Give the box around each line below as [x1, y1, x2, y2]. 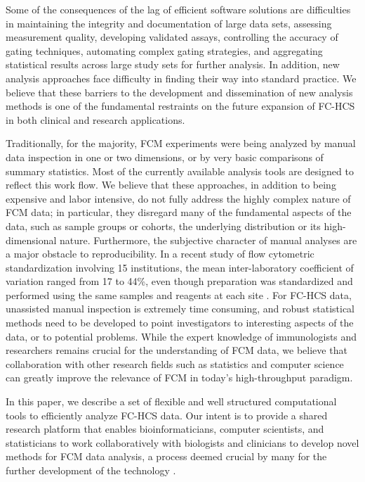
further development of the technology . [6, 463, 176, 477]
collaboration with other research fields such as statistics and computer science [6, 356, 344, 371]
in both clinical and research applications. [6, 112, 185, 127]
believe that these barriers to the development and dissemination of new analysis [6, 84, 353, 99]
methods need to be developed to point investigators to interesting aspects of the [6, 315, 354, 330]
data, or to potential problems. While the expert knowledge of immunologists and [6, 329, 357, 343]
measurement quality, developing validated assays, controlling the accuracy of [6, 30, 338, 44]
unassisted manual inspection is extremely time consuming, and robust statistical [6, 301, 354, 316]
